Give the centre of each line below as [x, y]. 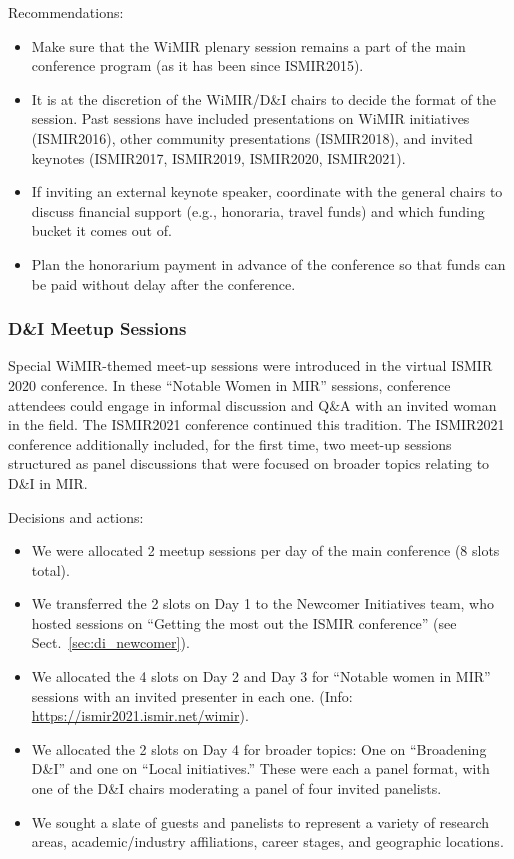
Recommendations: [66, 12]
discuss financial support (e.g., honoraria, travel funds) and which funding [258, 210]
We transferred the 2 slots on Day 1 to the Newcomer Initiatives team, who [263, 603]
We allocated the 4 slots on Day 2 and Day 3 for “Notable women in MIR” [261, 676]
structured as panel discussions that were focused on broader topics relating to [249, 463]
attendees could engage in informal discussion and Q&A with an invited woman [252, 404]
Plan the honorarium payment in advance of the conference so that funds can [268, 263]
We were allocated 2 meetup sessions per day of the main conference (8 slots [265, 550]
